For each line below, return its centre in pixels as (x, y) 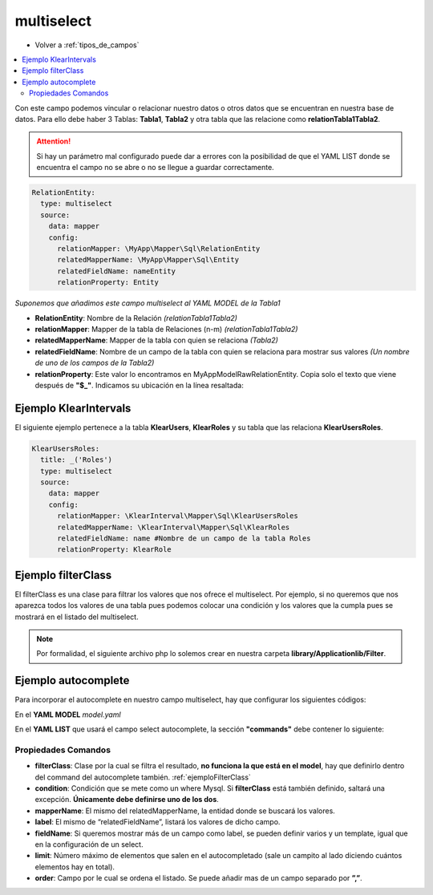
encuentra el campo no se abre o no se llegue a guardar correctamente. (155, 168)
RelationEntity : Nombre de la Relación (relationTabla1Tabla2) (136, 318)
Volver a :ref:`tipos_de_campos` (87, 45)
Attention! (54, 141)
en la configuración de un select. (89, 844)
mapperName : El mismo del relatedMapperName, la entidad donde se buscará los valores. (185, 811)
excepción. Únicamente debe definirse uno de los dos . (127, 800)
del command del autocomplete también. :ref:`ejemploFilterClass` (143, 777)
